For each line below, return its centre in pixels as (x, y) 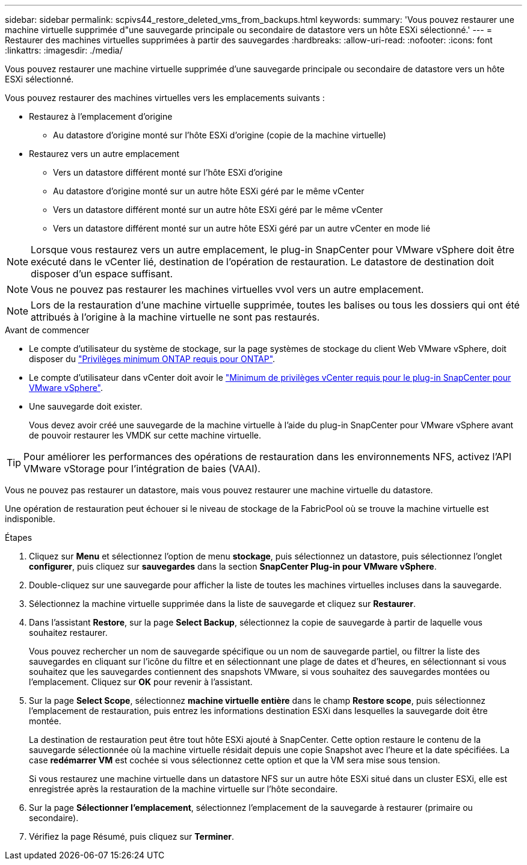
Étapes (19, 537)
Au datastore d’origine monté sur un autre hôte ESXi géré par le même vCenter (209, 191)
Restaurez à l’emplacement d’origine (101, 116)
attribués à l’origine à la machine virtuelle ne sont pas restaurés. (175, 317)
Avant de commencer (47, 330)
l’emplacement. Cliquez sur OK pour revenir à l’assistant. (141, 682)
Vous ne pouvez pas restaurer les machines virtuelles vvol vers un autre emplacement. (227, 289)
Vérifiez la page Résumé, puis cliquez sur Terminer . (132, 836)
